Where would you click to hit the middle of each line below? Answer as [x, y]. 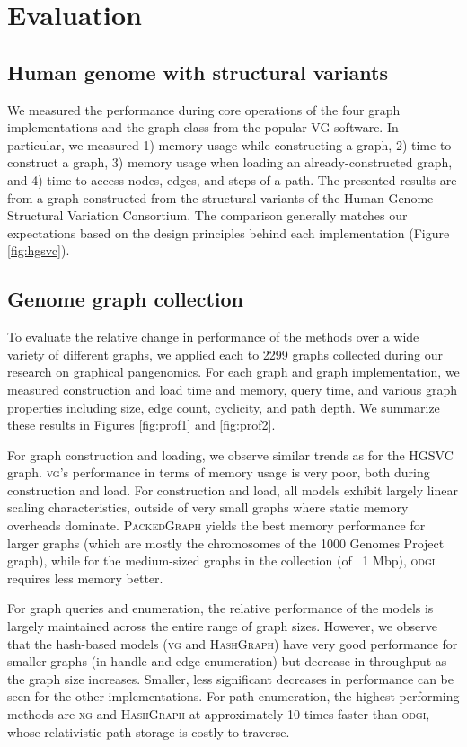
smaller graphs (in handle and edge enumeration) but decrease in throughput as [227, 661]
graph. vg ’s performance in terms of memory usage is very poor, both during [219, 472]
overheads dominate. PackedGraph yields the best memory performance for [216, 525]
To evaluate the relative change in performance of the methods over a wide [213, 337]
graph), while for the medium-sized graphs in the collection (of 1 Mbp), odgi [221, 560]
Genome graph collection [126, 299]
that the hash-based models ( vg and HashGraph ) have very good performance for [233, 643]
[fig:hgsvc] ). [39, 250]
